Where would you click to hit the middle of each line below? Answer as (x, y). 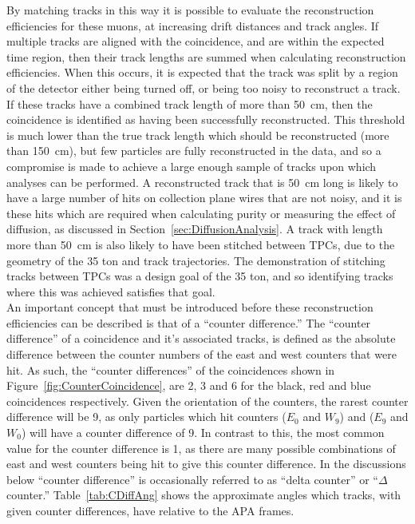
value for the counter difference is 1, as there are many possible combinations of (201, 448)
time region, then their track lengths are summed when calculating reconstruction (206, 56)
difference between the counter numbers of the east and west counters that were (202, 354)
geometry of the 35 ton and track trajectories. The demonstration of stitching (196, 260)
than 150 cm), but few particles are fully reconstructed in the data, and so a (194, 151)
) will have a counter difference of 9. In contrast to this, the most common (203, 433)
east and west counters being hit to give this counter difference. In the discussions (206, 464)
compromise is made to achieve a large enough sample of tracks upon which (192, 166)
